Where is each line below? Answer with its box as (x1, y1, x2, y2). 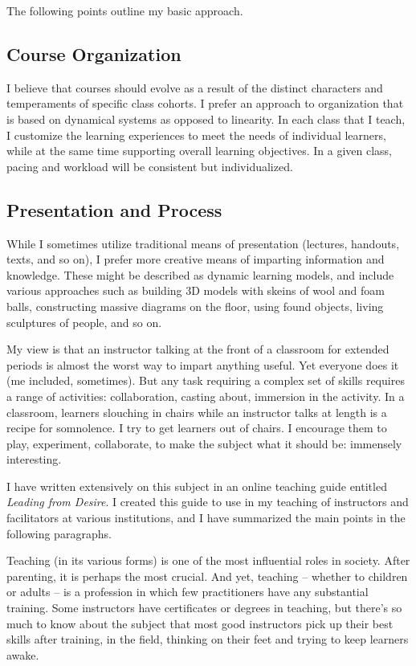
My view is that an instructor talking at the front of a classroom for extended (6, 341, 389, 358)
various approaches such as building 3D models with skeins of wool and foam (6, 282, 385, 299)
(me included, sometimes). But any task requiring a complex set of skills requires (6, 372, 405, 389)
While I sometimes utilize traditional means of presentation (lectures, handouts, (6, 235, 400, 251)
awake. (6, 646, 39, 663)
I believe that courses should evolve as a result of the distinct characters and (6, 79, 383, 96)
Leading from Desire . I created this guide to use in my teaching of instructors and (6, 493, 409, 510)
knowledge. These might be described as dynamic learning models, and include (6, 266, 394, 283)
